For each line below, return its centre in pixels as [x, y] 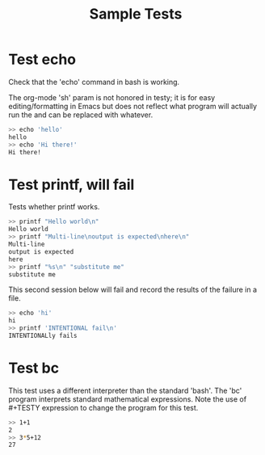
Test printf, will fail [72, 185]
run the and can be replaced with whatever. [81, 115]
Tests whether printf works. [54, 207]
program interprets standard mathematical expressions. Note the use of [128, 399]
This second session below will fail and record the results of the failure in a [132, 290]
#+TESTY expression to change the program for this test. [103, 407]
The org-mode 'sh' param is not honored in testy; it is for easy [112, 97]
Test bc [34, 368]
